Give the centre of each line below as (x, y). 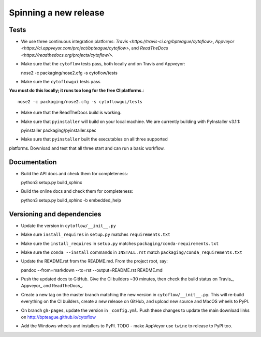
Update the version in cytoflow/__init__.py (68, 226)
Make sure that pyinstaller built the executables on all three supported (94, 139)
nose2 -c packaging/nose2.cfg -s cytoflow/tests (69, 73)
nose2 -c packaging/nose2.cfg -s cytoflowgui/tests (80, 101)
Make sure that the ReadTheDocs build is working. (71, 113)
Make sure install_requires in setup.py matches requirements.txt (96, 234)
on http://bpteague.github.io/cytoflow (58, 317)
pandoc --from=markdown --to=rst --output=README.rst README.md (92, 270)
